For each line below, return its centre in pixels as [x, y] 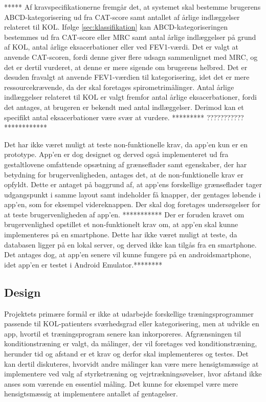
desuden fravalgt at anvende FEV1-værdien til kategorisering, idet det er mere [127, 77]
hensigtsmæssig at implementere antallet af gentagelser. [91, 394]
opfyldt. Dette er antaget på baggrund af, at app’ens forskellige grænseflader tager [133, 184]
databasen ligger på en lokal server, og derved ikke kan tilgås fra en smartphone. [130, 244]
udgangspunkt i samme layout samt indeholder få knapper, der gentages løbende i [132, 194]
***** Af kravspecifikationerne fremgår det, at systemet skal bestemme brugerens [132, 7]
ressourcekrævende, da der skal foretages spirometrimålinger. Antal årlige [119, 87]
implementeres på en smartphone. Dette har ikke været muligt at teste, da [121, 234]
